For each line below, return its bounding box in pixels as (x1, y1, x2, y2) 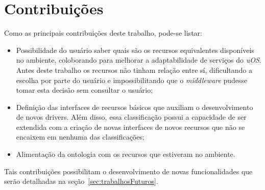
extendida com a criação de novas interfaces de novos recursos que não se (16, 121, 245, 132)
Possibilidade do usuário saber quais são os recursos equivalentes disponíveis (16, 44, 254, 55)
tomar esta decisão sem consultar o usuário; (16, 85, 153, 95)
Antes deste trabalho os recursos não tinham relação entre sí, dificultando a (16, 64, 253, 75)
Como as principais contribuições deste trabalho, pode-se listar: (4, 28, 202, 38)
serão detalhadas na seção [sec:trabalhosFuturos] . (4, 176, 158, 186)
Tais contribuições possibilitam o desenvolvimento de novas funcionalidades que (4, 166, 253, 176)
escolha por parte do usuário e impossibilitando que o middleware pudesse (16, 74, 248, 85)
